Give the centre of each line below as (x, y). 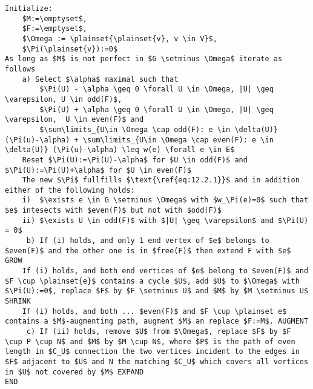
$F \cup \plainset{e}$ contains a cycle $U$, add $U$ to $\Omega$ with (152, 281)
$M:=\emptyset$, (55, 18)
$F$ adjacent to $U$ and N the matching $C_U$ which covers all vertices (157, 361)
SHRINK (18, 301)
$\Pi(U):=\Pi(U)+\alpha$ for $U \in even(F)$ (98, 170)
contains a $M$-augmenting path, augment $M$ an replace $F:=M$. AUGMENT (157, 321)
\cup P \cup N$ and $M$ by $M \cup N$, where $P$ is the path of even (150, 341)
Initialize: (29, 8)
